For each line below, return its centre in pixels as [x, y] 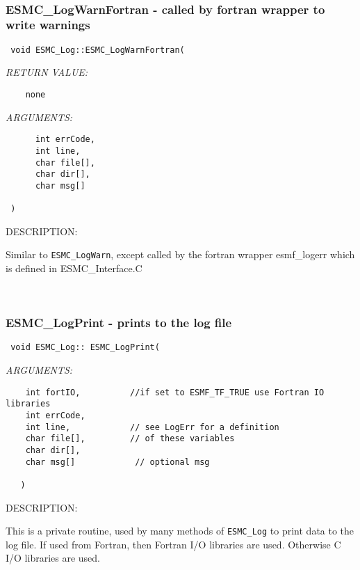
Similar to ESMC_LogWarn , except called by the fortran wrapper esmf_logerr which [180, 254]
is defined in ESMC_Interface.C [74, 268]
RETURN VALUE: [47, 72]
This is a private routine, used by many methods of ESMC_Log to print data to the [180, 531]
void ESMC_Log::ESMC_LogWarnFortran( [98, 50]
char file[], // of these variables [130, 439]
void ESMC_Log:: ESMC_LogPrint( [85, 348]
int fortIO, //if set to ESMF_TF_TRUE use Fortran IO [175, 392]
